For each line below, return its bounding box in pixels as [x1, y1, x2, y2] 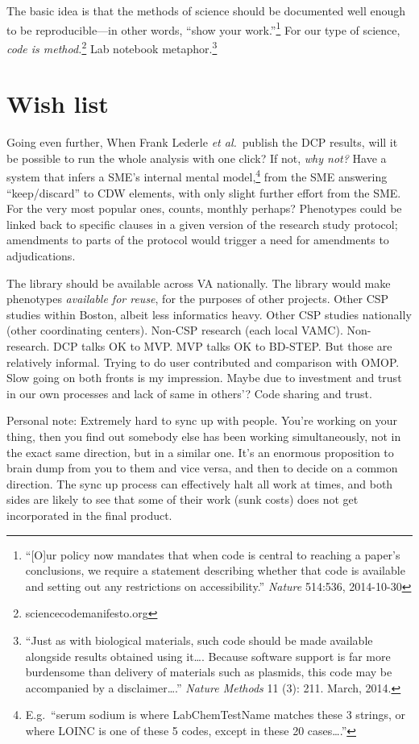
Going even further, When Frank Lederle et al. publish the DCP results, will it [6, 134, 398, 151]
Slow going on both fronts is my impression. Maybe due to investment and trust [6, 369, 402, 386]
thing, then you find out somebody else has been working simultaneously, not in [6, 427, 401, 444]
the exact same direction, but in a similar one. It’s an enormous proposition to [6, 443, 394, 460]
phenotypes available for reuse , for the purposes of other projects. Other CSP [6, 290, 389, 307]
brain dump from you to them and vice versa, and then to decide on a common [6, 459, 398, 476]
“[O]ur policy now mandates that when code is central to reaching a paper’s [25, 546, 400, 563]
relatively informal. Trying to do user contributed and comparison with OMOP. [6, 353, 400, 370]
